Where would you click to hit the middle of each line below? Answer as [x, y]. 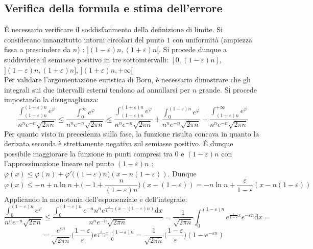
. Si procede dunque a [193, 49]
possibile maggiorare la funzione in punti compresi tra [88, 153]
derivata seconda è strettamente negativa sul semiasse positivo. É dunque [119, 143]
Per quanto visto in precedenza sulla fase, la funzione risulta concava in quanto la [132, 133]
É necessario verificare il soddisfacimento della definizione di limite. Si [114, 29]
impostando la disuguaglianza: [51, 99]
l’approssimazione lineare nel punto [59, 163]
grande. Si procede [228, 89]
